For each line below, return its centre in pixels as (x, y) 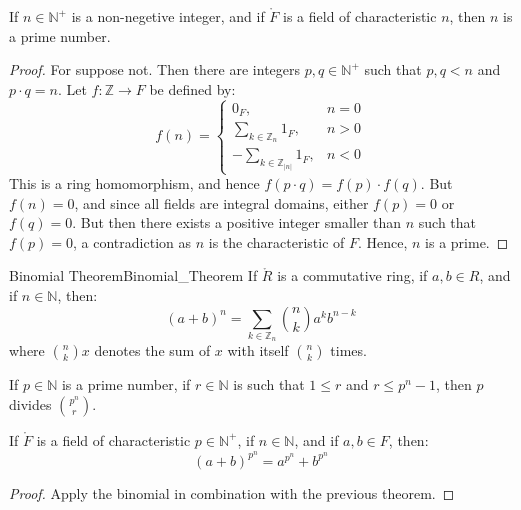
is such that (269, 384)
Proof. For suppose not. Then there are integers (155, 69)
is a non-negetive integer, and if (168, 16)
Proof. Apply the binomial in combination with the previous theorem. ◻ (232, 492)
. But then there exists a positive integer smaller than (237, 222)
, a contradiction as (132, 241)
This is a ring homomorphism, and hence (134, 183)
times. (348, 350)
